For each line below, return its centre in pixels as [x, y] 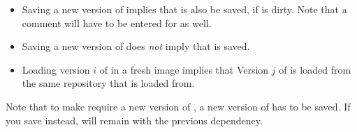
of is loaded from [315, 69]
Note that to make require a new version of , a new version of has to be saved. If [178, 106]
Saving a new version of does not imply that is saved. [136, 46]
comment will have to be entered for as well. [117, 23]
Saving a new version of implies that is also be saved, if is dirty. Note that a [184, 9]
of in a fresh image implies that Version [184, 69]
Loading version [56, 69]
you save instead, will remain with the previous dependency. [134, 120]
